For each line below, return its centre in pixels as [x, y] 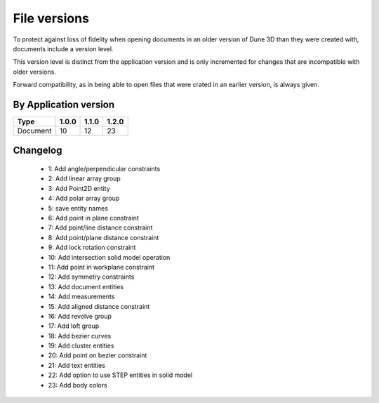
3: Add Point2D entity [79, 188]
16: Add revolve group [80, 316]
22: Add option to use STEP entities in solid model [120, 375]
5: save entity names [78, 208]
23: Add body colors [78, 385]
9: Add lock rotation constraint [92, 247]
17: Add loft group [74, 326]
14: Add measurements [81, 297]
